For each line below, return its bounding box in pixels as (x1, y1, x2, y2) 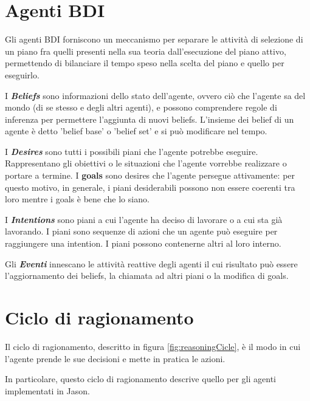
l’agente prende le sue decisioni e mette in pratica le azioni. (5, 352, 226, 365)
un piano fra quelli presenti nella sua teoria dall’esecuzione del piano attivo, (5, 44, 286, 57)
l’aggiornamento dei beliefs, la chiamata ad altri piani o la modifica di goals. (5, 269, 289, 282)
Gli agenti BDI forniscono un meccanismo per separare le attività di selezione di (5, 33, 303, 46)
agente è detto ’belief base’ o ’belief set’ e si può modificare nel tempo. (5, 125, 267, 137)
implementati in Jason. (5, 384, 90, 397)
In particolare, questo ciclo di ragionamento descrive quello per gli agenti (5, 372, 277, 385)
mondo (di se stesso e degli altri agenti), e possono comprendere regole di (5, 101, 277, 114)
